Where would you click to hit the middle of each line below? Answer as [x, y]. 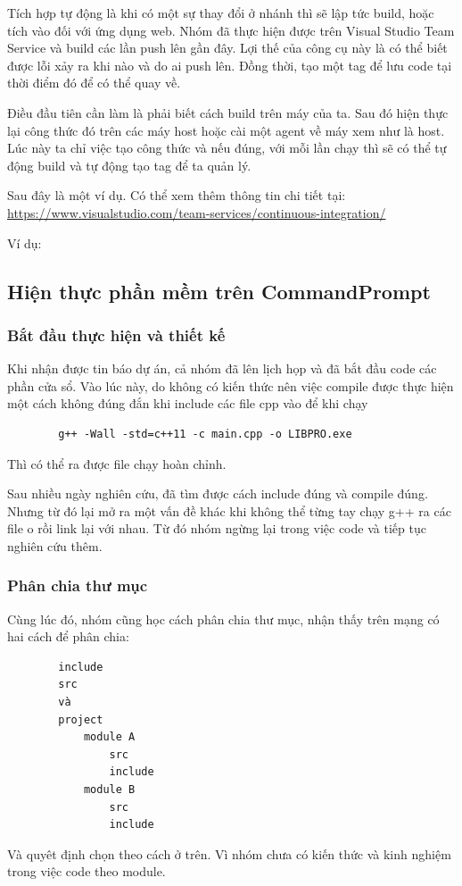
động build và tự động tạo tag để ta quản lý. [129, 165]
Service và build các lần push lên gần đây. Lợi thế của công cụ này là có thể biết [227, 48]
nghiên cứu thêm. [55, 545]
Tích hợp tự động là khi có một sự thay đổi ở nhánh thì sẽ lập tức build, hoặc [221, 13]
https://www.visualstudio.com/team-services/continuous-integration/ [197, 212]
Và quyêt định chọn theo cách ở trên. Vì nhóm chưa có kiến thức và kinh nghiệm [229, 853]
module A [109, 737]
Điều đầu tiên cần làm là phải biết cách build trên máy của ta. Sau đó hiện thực [228, 112]
